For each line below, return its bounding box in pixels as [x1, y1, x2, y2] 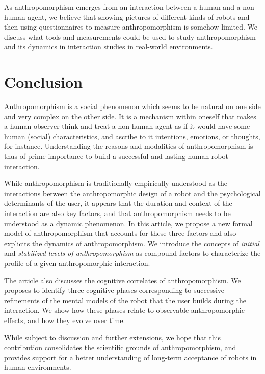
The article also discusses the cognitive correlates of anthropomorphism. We [4, 275, 241, 285]
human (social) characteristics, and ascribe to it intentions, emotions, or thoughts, [4, 130, 260, 141]
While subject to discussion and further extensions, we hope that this [4, 332, 221, 342]
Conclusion [4, 71, 83, 92]
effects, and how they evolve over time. [4, 314, 125, 325]
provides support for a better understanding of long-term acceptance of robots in [4, 352, 257, 362]
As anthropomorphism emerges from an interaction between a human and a [4, 2, 241, 12]
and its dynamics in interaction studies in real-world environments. [4, 41, 213, 52]
